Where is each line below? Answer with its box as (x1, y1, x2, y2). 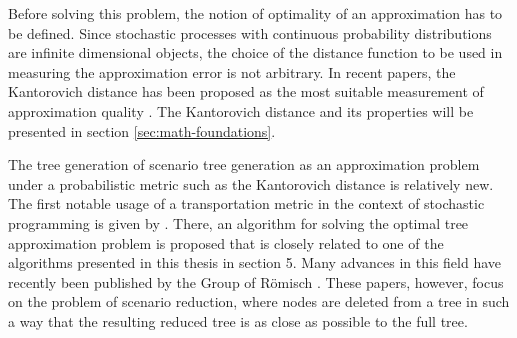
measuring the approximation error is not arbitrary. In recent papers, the (8, 61, 456, 82)
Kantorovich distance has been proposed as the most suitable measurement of (8, 81, 484, 102)
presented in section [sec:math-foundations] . (8, 120, 276, 141)
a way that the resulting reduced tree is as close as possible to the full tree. (8, 310, 468, 331)
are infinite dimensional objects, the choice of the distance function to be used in (8, 42, 503, 63)
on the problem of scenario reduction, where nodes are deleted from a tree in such (8, 291, 510, 312)
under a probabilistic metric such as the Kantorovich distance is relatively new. (8, 173, 494, 194)
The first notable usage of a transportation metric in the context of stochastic (8, 193, 485, 214)
